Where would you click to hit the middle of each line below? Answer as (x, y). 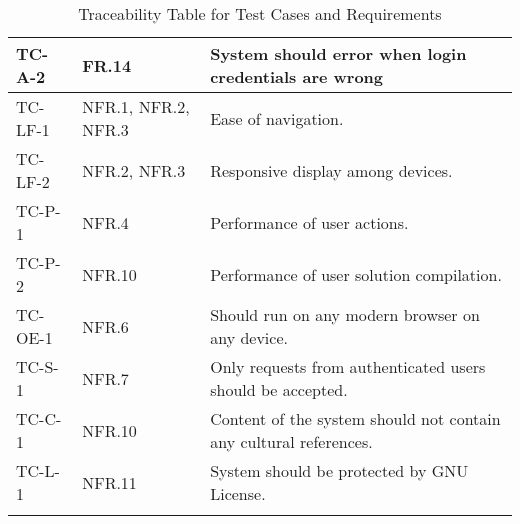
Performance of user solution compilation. (356, 274)
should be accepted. (279, 389)
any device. (249, 337)
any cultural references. (291, 441)
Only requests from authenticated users (348, 366)
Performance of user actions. (309, 222)
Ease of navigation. (277, 118)
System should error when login (338, 53)
